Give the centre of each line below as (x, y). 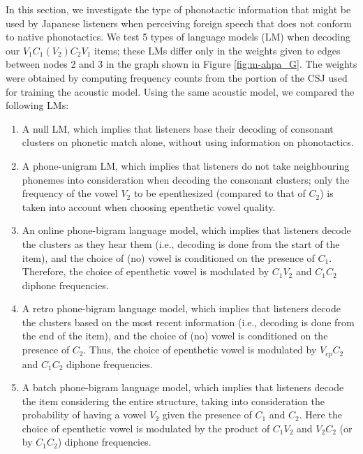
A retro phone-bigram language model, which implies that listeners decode (181, 308)
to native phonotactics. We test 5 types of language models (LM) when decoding (178, 37)
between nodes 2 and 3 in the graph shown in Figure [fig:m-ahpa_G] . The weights (181, 64)
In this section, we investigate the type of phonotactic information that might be (178, 9)
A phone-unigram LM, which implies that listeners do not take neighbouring (186, 165)
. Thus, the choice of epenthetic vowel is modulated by (200, 350)
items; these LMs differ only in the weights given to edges (217, 50)
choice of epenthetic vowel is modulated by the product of (146, 428)
